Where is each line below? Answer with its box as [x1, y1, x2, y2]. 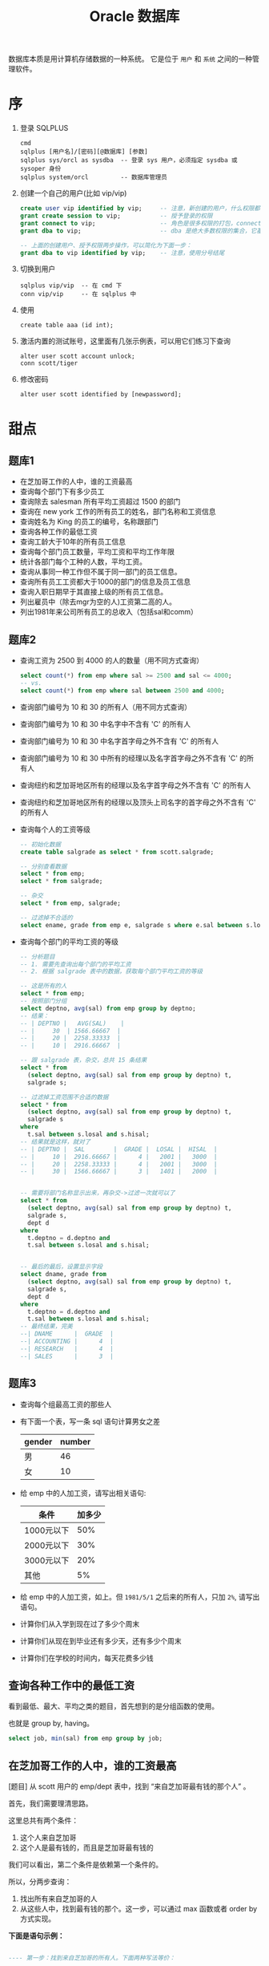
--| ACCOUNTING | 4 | [19, 1337, 114, 1346]
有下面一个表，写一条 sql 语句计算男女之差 [19, 1417, 161, 1426]
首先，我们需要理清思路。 [8, 1798, 93, 1808]
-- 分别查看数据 [19, 862, 67, 870]
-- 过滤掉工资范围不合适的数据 [19, 1092, 109, 1101]
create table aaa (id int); [19, 322, 114, 330]
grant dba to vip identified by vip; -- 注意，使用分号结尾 [19, 249, 225, 257]
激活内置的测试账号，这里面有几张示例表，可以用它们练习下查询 [19, 336, 231, 346]
